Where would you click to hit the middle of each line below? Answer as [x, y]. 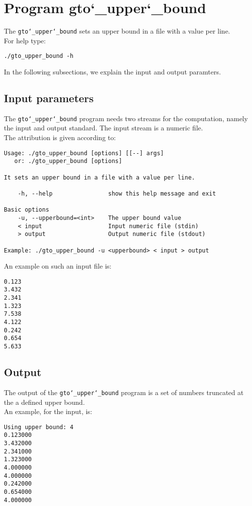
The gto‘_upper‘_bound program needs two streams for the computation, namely [126, 118]
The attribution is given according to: [60, 137]
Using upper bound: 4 [39, 427]
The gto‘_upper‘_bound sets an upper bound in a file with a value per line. [117, 31]
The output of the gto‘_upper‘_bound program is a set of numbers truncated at [124, 392]
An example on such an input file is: [58, 266]
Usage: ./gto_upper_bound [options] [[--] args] [84, 153]
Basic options [27, 210]
